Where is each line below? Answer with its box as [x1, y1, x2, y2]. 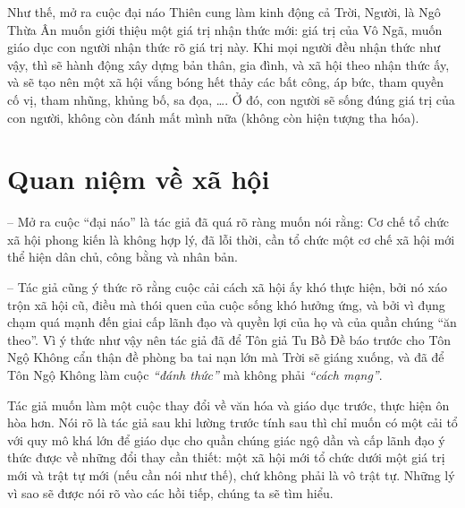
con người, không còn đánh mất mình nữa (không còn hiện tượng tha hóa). [7, 108, 419, 126]
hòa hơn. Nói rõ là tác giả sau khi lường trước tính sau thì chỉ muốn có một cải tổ [7, 413, 458, 432]
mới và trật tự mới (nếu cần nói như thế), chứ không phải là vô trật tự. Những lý [7, 466, 455, 484]
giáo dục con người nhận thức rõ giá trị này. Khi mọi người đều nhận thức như [7, 38, 441, 56]
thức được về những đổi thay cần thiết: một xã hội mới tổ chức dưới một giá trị [7, 448, 445, 467]
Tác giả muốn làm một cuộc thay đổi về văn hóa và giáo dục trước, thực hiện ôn [7, 395, 450, 414]
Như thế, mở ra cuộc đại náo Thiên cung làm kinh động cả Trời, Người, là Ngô [7, 3, 441, 21]
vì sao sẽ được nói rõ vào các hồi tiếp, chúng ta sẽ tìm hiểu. [7, 483, 334, 502]
